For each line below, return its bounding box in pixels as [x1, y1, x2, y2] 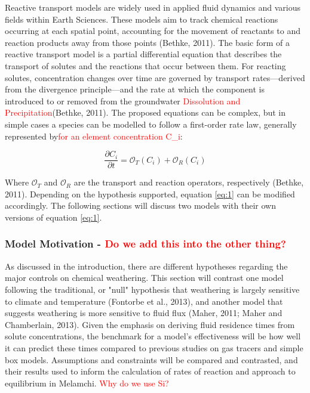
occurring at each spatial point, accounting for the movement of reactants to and [5, 24, 300, 37]
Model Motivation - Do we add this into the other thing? [5, 236, 286, 251]
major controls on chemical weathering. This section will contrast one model [5, 271, 284, 284]
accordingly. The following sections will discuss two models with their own [5, 199, 276, 212]
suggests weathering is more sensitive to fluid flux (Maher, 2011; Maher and [5, 307, 283, 319]
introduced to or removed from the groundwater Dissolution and [5, 94, 241, 107]
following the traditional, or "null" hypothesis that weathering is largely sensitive [5, 283, 300, 295]
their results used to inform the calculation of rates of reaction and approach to [5, 365, 296, 377]
